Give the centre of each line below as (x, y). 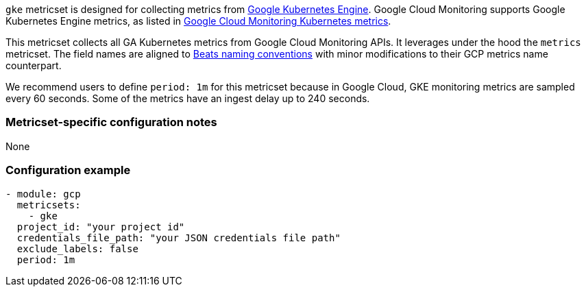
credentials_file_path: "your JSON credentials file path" (179, 238)
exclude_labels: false (77, 248)
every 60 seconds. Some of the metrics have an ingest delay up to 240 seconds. (188, 98)
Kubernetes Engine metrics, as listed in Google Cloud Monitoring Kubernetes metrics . (198, 21)
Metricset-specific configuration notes (111, 122)
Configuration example (68, 170)
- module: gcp (43, 194)
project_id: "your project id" (101, 227)
